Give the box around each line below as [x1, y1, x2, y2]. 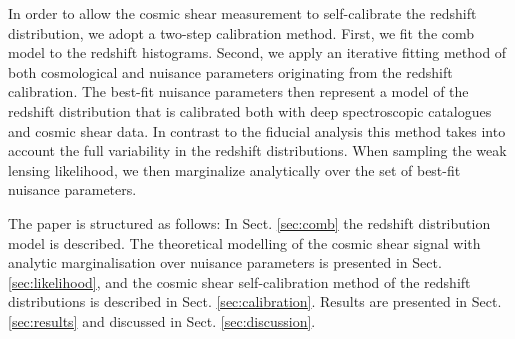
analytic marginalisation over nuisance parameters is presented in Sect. [8, 252, 442, 273]
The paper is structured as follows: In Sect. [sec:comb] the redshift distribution [8, 212, 491, 233]
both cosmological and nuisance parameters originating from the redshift [8, 61, 453, 82]
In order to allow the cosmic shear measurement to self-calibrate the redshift [8, 3, 477, 23]
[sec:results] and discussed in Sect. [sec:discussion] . [8, 310, 316, 331]
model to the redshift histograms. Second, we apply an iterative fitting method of [8, 42, 507, 63]
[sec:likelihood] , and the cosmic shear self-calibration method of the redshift [8, 271, 471, 292]
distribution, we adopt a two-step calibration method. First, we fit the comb [8, 22, 475, 43]
